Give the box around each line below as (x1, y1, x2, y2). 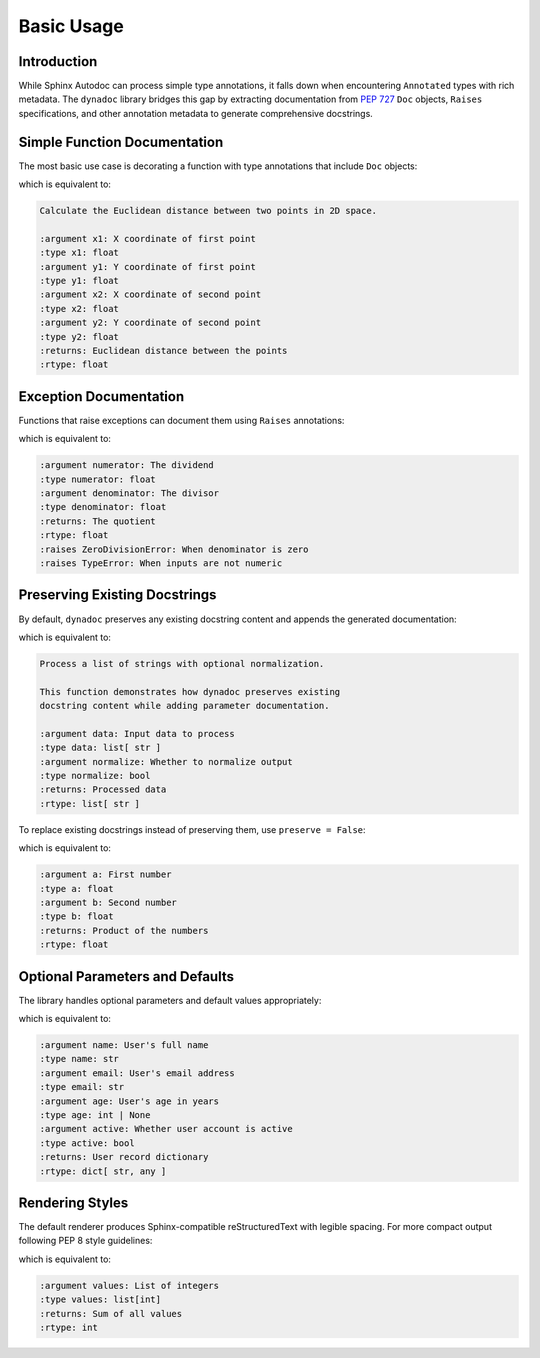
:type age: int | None (39, 1109, 151, 1120)
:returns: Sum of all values (39, 1308, 183, 1319)
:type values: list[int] (39, 1294, 162, 1305)
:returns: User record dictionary (39, 1151, 209, 1163)
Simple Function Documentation (18, 133, 224, 150)
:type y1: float (39, 275, 120, 287)
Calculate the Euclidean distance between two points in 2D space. (39, 205, 378, 217)
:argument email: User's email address (39, 1067, 235, 1079)
